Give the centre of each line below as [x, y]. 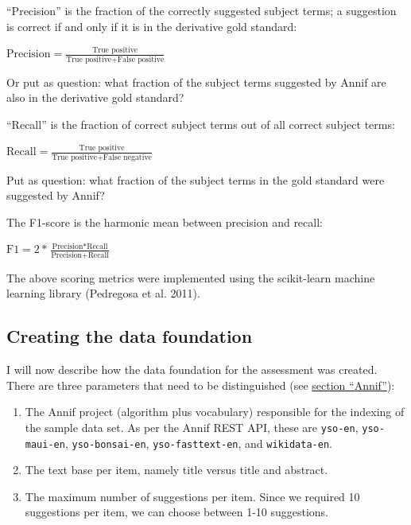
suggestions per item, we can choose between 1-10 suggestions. [177, 512]
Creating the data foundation [130, 336]
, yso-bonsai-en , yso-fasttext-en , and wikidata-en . [198, 443]
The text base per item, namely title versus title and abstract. [176, 470]
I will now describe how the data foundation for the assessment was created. [192, 369]
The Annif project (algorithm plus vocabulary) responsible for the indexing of [215, 412]
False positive [141, 59]
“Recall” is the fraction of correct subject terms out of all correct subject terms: [201, 124]
